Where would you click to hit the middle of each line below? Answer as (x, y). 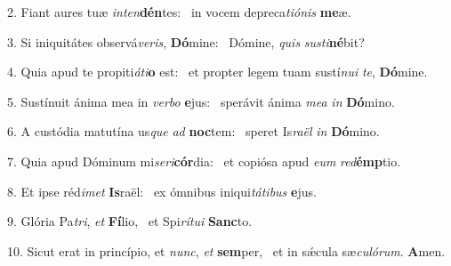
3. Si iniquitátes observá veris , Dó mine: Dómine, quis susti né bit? (186, 41)
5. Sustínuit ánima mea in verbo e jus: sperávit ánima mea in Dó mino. (201, 101)
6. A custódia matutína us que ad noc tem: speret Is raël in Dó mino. (193, 131)
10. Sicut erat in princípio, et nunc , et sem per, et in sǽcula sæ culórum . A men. (226, 250)
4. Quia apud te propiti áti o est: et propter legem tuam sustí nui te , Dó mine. (217, 72)
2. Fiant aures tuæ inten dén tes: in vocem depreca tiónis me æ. (179, 12)
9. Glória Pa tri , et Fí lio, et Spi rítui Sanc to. (130, 221)
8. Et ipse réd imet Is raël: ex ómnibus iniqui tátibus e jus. (162, 191)
